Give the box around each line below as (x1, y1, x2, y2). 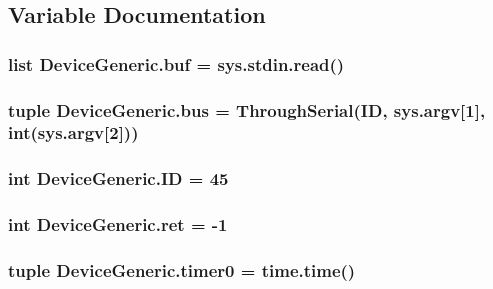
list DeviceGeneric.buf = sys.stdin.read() (8, 51, 345, 76)
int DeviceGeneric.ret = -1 (8, 212, 228, 237)
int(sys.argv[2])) (8, 120, 139, 145)
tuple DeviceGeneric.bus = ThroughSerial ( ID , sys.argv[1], (8, 97, 486, 122)
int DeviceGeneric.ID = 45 (8, 166, 229, 191)
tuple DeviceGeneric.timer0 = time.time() (8, 258, 356, 282)
